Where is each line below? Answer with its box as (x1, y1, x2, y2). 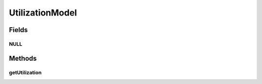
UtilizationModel (9, 7, 77, 18)
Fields (9, 26, 28, 34)
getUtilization (9, 69, 42, 76)
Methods (9, 54, 37, 63)
